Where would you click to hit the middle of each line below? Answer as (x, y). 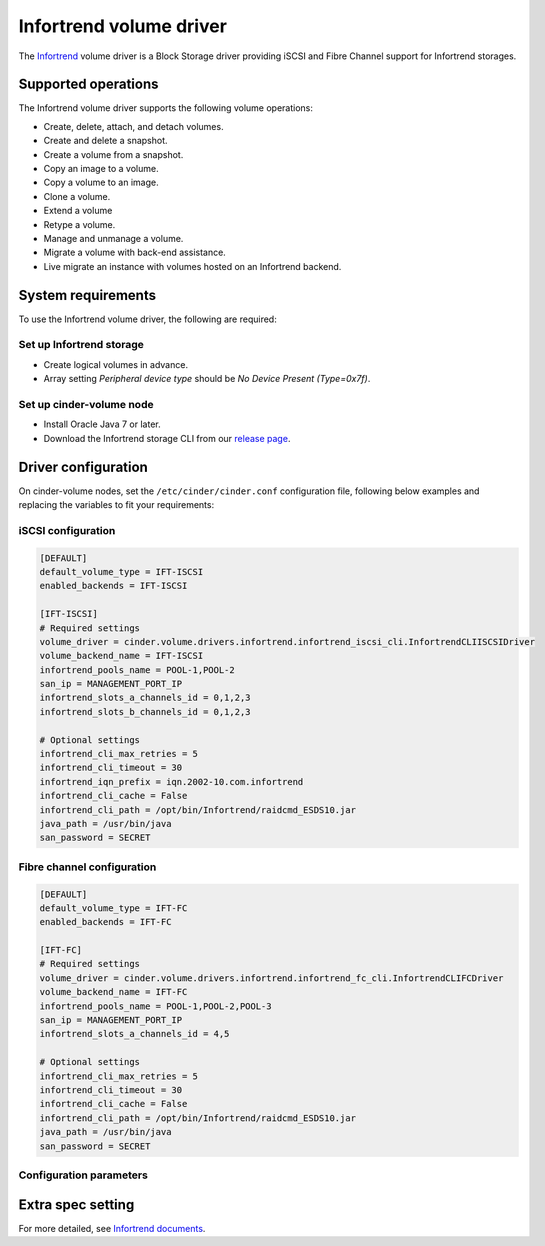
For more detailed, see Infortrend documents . (112, 1228)
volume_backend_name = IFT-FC (113, 992)
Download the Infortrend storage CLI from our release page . (167, 438)
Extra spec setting (76, 1204)
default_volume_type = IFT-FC (113, 908)
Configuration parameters (83, 1175)
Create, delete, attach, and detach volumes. (133, 126)
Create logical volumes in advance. (116, 364)
